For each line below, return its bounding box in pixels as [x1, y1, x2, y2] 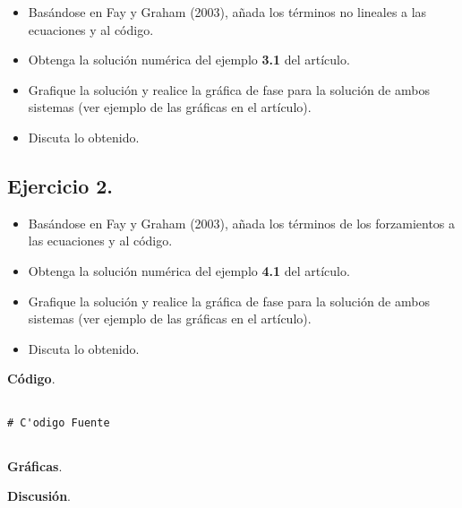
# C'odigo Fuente [7, 416, 110, 429]
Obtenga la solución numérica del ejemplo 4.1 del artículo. [28, 261, 350, 280]
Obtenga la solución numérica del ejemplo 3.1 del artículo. [28, 50, 350, 69]
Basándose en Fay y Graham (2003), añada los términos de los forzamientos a [28, 213, 456, 232]
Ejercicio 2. [7, 171, 114, 199]
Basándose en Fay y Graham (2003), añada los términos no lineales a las [28, 3, 427, 21]
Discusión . [7, 486, 71, 505]
